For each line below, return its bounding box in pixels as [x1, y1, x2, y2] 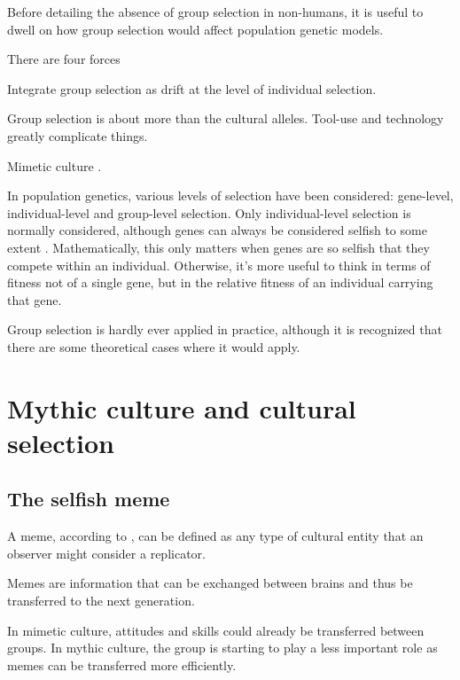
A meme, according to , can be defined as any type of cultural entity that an [7, 527, 424, 545]
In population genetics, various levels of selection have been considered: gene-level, [7, 186, 454, 205]
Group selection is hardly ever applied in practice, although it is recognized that [7, 320, 442, 339]
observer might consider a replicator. [7, 543, 206, 562]
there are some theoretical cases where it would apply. [7, 337, 300, 356]
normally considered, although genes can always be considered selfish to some [7, 221, 427, 239]
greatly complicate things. [7, 126, 148, 145]
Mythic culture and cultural [7, 389, 356, 426]
